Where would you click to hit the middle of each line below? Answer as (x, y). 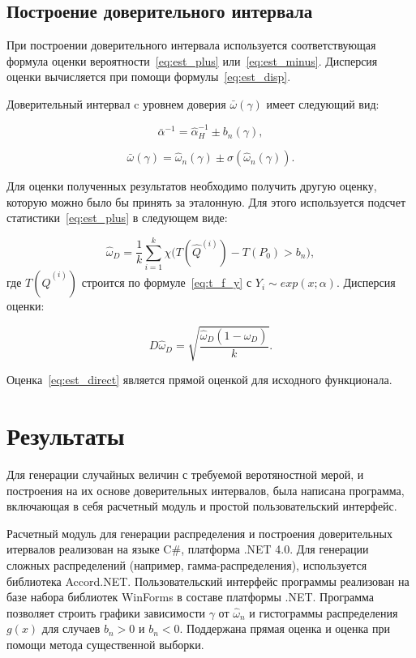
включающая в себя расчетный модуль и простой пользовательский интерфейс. (202, 506)
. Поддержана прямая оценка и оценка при (285, 628)
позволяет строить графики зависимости (106, 612)
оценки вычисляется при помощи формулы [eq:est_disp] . (149, 77)
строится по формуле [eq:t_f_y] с (167, 282)
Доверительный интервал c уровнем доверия (116, 103)
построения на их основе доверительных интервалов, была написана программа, (206, 490)
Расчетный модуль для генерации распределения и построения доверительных (199, 533)
